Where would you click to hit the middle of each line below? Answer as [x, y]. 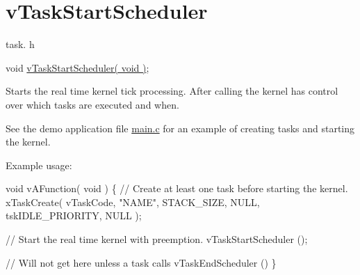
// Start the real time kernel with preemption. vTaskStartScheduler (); [157, 239]
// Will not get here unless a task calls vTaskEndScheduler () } [141, 262]
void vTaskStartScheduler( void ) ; [77, 67]
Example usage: [39, 165]
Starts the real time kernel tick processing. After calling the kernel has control [172, 91]
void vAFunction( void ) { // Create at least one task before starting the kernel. [177, 188]
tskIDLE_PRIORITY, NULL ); [74, 215]
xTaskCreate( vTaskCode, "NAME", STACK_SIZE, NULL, [133, 202]
